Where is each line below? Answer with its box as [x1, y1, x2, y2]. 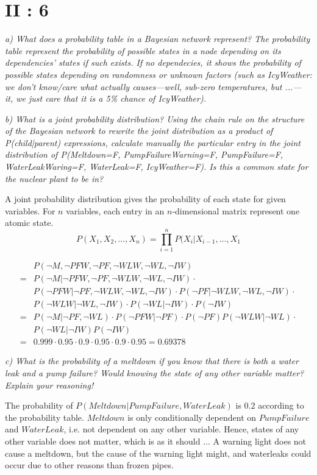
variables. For [5, 204, 55, 217]
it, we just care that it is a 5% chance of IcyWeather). [5, 92, 206, 105]
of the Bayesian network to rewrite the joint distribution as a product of [5, 124, 273, 137]
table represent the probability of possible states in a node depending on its [5, 44, 281, 57]
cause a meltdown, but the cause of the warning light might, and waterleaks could [5, 446, 312, 459]
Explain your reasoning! [5, 378, 94, 391]
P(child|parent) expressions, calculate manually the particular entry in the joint [5, 136, 301, 149]
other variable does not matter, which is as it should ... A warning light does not [5, 434, 307, 447]
